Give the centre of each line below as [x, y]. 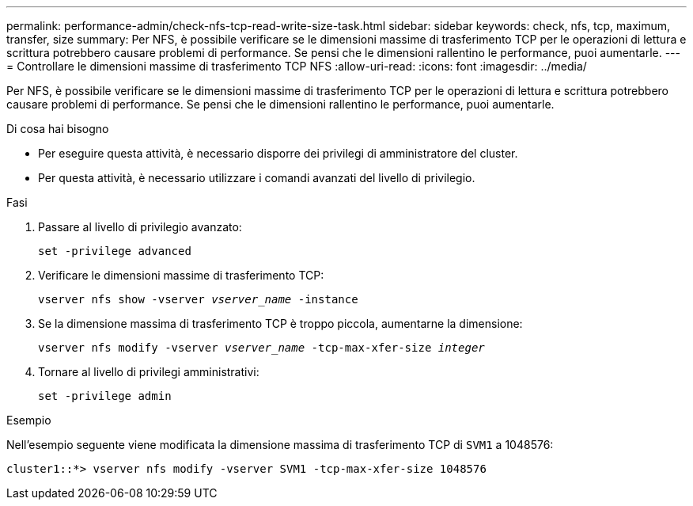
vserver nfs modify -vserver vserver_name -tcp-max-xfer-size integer [261, 348]
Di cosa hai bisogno [58, 129]
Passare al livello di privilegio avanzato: [140, 227]
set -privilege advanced [115, 251]
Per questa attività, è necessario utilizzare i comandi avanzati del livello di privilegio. [257, 178]
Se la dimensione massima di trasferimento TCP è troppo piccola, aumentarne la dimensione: [280, 323]
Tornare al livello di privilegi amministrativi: [149, 372]
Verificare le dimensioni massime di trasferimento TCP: [181, 275]
